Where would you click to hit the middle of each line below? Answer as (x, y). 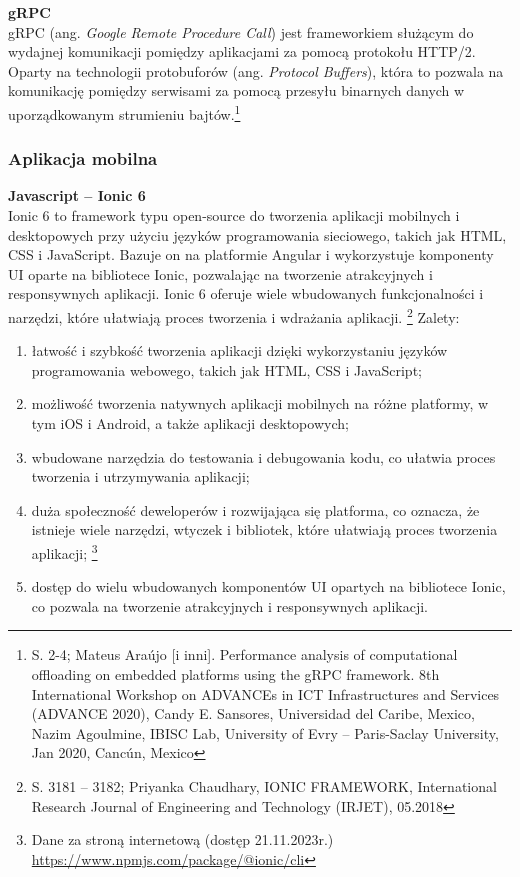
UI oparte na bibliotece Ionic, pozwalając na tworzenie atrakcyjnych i (220, 273)
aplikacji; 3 (64, 551)
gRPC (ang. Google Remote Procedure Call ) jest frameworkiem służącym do (241, 31)
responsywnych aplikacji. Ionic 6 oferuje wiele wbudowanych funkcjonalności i (246, 293)
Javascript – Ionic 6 (77, 195)
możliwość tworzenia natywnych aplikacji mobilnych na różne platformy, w (260, 403)
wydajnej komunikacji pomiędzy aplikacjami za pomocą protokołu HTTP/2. (242, 51)
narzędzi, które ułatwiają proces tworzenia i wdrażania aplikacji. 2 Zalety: (234, 315)
